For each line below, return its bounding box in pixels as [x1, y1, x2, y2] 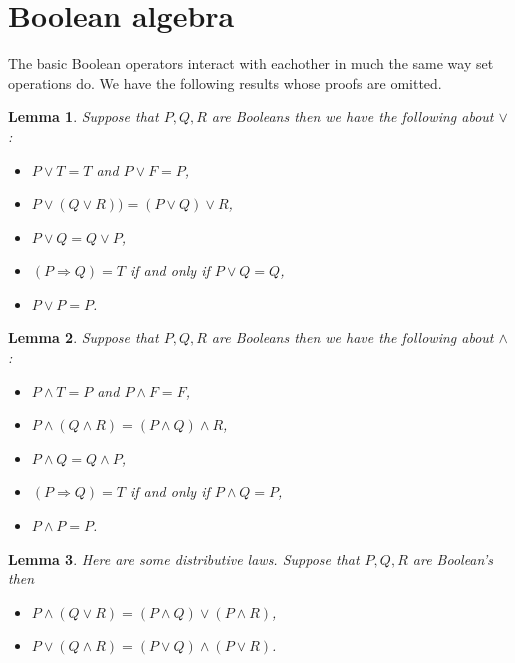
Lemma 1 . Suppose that [8, 106, 159, 127]
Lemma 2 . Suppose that [8, 327, 159, 348]
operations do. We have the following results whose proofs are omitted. [8, 72, 442, 93]
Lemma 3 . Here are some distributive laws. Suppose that [8, 548, 360, 569]
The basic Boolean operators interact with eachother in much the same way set [8, 53, 494, 74]
